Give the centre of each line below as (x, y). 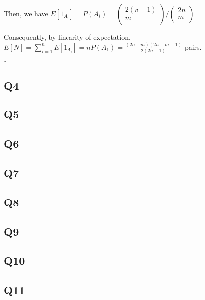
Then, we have (26, 13)
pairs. (193, 47)
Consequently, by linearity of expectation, (67, 37)
